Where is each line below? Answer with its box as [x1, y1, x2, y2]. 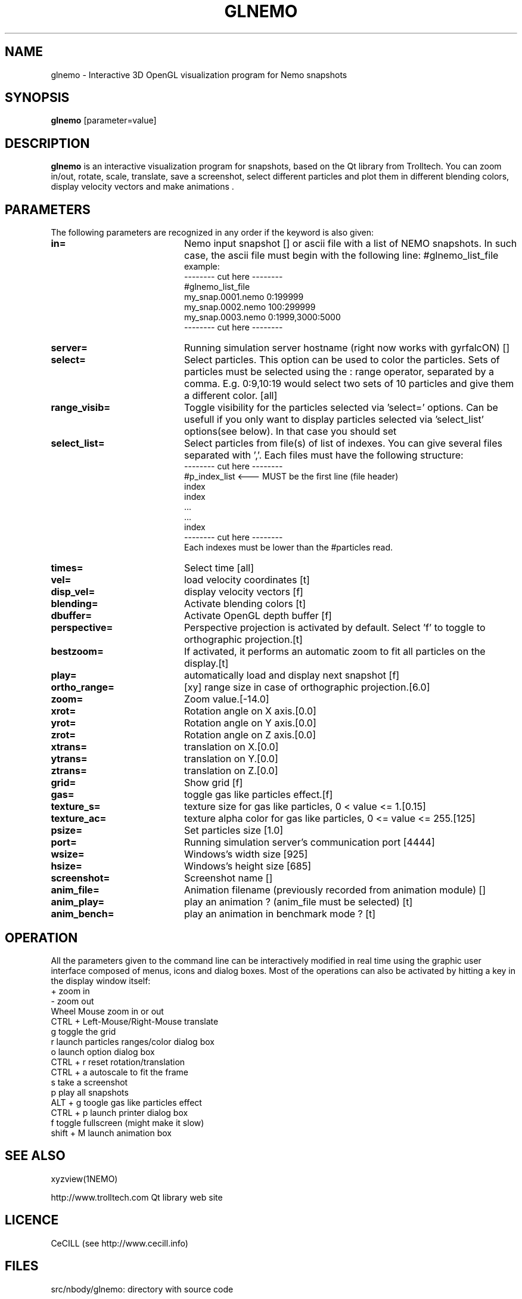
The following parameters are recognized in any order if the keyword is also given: [51, 227, 374, 238]
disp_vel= [51, 586, 95, 598]
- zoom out [51, 995, 94, 1006]
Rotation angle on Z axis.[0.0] [184, 729, 316, 741]
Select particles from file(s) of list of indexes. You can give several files [184, 437, 502, 450]
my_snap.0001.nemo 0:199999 [184, 292, 304, 302]
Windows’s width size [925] [184, 848, 308, 861]
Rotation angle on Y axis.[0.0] [184, 717, 316, 729]
